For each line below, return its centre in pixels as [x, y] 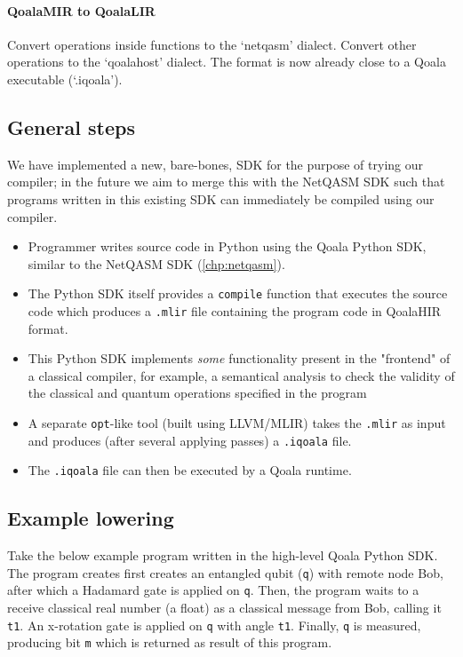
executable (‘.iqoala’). [65, 79]
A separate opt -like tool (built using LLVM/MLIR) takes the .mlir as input [237, 423]
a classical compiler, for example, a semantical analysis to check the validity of [241, 375]
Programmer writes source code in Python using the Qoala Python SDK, [227, 246]
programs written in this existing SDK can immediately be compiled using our [221, 198]
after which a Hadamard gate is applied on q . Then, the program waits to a [213, 590]
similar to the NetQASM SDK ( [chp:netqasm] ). [156, 263]
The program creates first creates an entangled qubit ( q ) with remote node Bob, [225, 572]
